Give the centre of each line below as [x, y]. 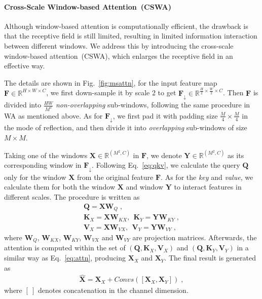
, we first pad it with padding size [165, 115]
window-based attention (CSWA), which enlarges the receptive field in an [119, 55]
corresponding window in [43, 165]
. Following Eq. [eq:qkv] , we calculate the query [166, 165]
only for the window [35, 177]
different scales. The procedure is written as [72, 196]
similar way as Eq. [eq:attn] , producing [65, 258]
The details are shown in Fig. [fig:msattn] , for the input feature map [111, 82]
